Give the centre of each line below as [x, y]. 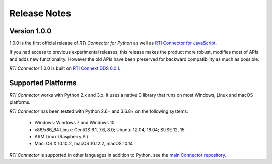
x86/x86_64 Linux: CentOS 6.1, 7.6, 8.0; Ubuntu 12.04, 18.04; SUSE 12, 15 [110, 130]
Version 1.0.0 [30, 31]
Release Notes [40, 13]
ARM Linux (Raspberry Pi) [61, 137]
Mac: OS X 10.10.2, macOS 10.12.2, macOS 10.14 [84, 144]
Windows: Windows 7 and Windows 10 [75, 123]
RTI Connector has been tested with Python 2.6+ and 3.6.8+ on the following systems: [99, 111]
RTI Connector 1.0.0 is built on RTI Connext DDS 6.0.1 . [65, 68]
